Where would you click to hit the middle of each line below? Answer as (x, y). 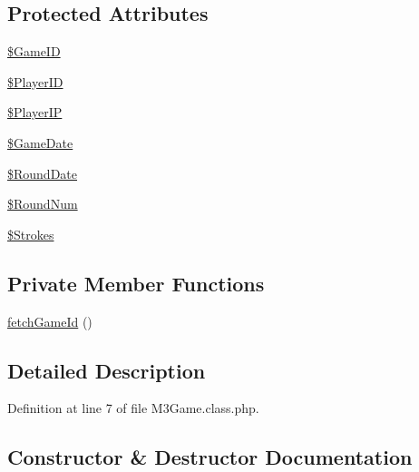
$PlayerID (35, 81)
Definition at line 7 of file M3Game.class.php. (133, 408)
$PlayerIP (35, 112)
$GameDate (40, 142)
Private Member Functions (136, 283)
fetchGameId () (50, 321)
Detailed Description (107, 370)
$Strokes (31, 234)
